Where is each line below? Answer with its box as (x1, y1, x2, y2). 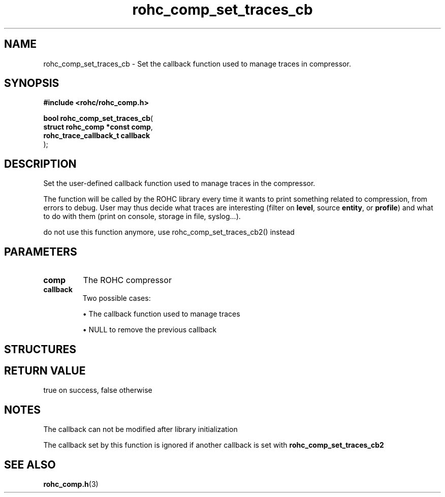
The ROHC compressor (83, 275, 172, 286)
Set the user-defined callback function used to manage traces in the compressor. (43, 179, 315, 188)
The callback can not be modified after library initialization (43, 425, 238, 434)
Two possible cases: (82, 294, 151, 303)
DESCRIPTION (4, 157, 77, 170)
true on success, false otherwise (43, 386, 152, 395)
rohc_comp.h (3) (43, 480, 99, 489)
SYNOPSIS (4, 77, 59, 90)
